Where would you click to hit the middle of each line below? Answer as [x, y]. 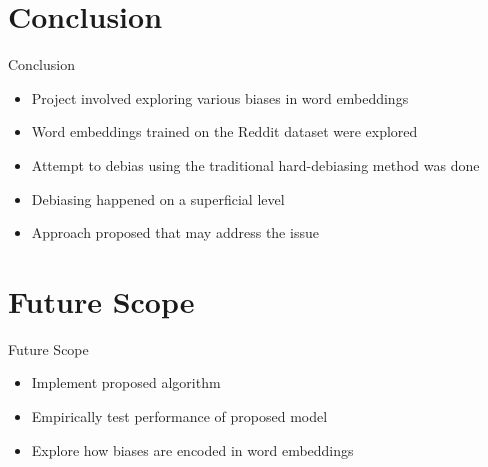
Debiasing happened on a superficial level [158, 198]
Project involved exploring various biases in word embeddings [220, 97]
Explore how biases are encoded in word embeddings [192, 449]
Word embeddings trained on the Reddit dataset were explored [224, 131]
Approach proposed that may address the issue [175, 232]
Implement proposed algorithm [126, 382]
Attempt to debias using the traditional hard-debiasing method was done [255, 164]
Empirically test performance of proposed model [179, 416]
